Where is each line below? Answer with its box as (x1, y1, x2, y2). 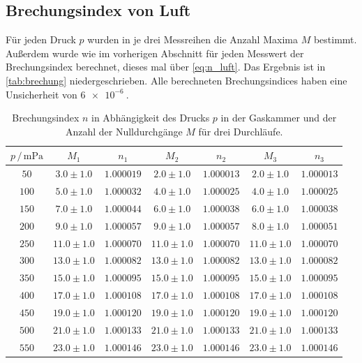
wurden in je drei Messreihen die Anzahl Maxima (87, 32, 298, 47)
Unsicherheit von (6, 87, 77, 101)
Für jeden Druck (6, 32, 76, 47)
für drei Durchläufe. (198, 124, 283, 138)
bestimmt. (313, 32, 357, 47)
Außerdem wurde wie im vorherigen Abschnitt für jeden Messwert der (6, 45, 304, 60)
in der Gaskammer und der (220, 110, 337, 125)
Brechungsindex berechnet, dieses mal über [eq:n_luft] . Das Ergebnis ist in (6, 59, 326, 74)
